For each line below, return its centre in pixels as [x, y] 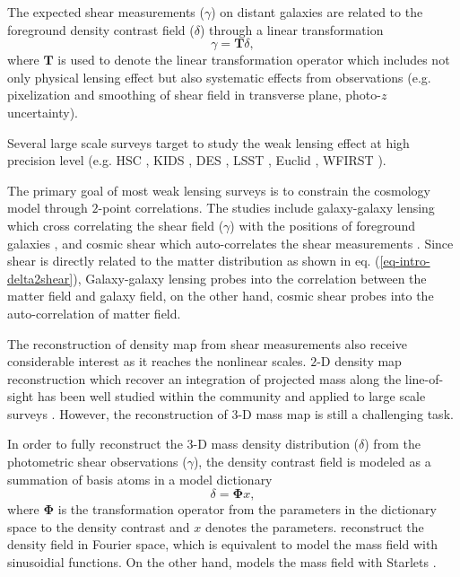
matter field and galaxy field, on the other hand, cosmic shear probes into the [221, 296]
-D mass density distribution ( [276, 444]
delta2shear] [40, 278]
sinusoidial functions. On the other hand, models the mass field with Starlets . [222, 562]
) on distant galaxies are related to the [317, 12]
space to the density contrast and [99, 526]
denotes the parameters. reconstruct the [314, 526]
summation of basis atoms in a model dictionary [140, 479]
